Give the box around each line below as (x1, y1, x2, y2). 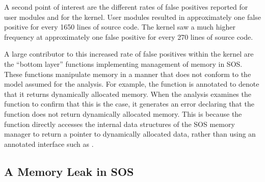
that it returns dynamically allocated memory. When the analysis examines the (4, 88, 251, 99)
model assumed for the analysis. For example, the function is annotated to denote (4, 79, 259, 89)
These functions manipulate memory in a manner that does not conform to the (4, 68, 251, 79)
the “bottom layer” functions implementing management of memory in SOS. (4, 58, 243, 69)
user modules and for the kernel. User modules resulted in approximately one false (4, 11, 261, 22)
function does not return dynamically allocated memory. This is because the (4, 108, 242, 119)
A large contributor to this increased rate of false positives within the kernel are (4, 48, 254, 59)
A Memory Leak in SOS (4, 163, 134, 179)
